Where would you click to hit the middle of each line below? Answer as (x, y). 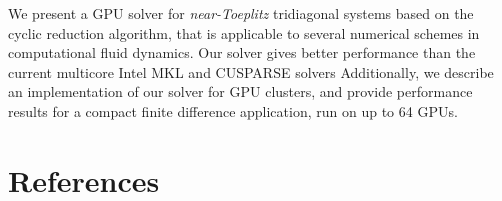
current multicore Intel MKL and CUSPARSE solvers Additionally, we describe (251, 71)
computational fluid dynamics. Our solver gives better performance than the (242, 52)
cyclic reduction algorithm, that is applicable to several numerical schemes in (244, 32)
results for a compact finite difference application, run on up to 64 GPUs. (233, 110)
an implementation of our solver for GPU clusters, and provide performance (240, 91)
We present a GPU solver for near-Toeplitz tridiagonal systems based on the (241, 13)
